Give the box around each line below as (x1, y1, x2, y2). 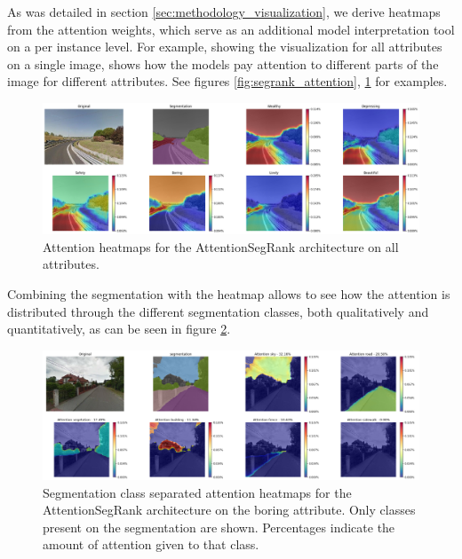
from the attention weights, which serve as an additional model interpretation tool (7, 20, 455, 38)
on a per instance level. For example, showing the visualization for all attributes (7, 37, 442, 56)
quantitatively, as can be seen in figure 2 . (7, 319, 231, 338)
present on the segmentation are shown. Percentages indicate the (43, 517, 395, 536)
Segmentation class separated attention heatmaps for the (43, 483, 352, 501)
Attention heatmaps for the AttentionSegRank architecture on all (43, 237, 399, 256)
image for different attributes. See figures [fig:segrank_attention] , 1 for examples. (7, 72, 448, 91)
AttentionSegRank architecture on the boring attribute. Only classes (43, 500, 416, 519)
